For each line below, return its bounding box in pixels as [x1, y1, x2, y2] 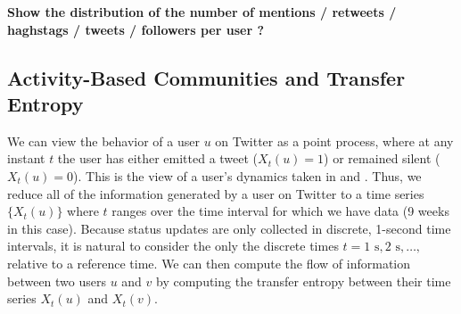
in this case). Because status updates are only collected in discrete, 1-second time [7, 219, 451, 237]
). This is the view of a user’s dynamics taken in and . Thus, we [73, 166, 422, 185]
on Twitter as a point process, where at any [215, 131, 454, 150]
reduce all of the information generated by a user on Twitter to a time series [7, 184, 424, 202]
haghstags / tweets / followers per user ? [7, 20, 264, 38]
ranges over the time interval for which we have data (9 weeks [111, 202, 449, 220]
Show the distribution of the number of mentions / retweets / [7, 3, 397, 21]
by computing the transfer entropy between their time [156, 271, 451, 290]
